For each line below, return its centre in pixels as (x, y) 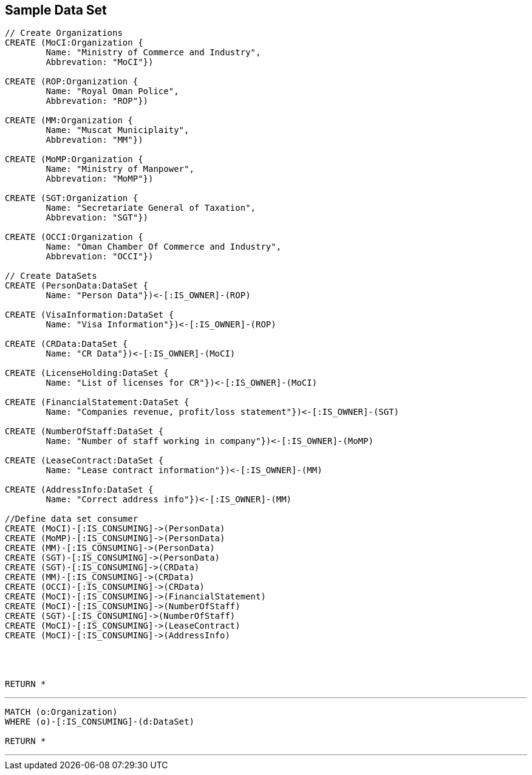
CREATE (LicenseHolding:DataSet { (87, 373)
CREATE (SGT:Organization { (72, 198)
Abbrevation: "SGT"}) (97, 218)
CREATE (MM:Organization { (69, 121)
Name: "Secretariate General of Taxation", (151, 208)
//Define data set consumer (72, 519)
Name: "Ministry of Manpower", (120, 169)
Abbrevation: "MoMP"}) (100, 179)
